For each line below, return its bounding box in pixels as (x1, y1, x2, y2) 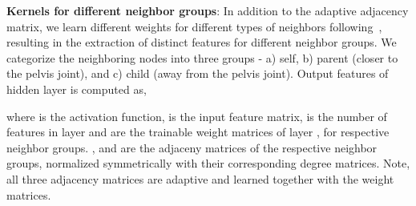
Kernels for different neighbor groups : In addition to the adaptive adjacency (6, 2, 409, 18)
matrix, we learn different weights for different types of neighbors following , (6, 18, 382, 34)
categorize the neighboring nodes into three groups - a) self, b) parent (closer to (6, 49, 398, 66)
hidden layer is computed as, (6, 80, 147, 97)
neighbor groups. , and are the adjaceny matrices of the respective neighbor (6, 139, 378, 156)
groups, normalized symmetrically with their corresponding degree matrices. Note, (6, 155, 410, 172)
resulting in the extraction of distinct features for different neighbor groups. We (6, 34, 397, 50)
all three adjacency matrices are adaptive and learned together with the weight (6, 170, 394, 187)
